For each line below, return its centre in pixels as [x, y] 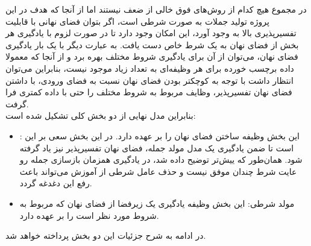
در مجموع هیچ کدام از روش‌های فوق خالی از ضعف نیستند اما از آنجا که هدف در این [156, 9]
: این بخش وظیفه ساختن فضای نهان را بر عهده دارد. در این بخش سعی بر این [159, 135]
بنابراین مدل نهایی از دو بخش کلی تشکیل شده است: [101, 115]
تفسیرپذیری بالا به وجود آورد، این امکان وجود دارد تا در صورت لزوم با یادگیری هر [151, 33]
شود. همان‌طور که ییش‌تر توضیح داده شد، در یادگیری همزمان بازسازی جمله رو [161, 159]
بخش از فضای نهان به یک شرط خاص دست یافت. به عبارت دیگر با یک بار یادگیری [152, 44]
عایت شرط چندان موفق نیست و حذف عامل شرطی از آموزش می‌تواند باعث [158, 171]
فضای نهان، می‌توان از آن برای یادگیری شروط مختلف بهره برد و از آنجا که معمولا [152, 56]
